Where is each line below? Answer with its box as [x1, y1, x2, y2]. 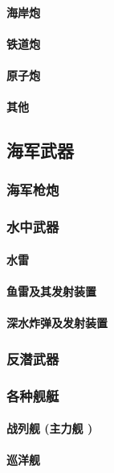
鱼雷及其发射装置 [6, 283, 96, 299]
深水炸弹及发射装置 [6, 314, 108, 331]
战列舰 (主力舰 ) [6, 420, 93, 437]
